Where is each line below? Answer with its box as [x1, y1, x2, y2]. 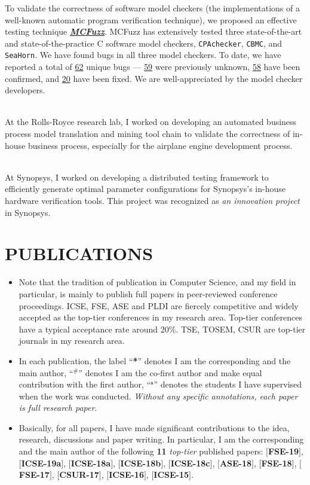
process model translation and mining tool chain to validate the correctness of [5, 127, 290, 140]
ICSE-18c [170, 456, 210, 469]
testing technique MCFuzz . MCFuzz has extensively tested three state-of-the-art [5, 25, 302, 38]
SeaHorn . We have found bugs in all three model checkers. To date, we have [5, 48, 281, 61]
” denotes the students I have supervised [154, 378, 302, 391]
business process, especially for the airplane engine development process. [27, 139, 293, 151]
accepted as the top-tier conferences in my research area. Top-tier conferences [19, 311, 302, 324]
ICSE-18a [70, 456, 111, 469]
